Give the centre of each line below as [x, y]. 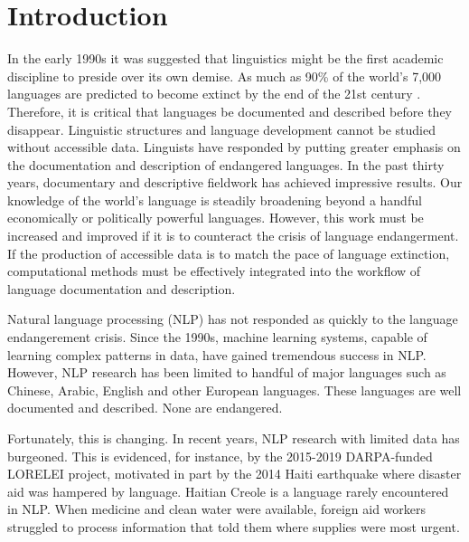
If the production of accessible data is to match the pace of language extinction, [229, 253]
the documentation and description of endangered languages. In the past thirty [226, 164]
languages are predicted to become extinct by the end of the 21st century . [214, 94]
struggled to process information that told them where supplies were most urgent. [234, 526]
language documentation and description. [122, 288]
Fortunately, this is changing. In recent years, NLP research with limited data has [234, 438]
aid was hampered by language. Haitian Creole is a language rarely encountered [228, 491]
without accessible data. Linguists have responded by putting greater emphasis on [234, 147]
